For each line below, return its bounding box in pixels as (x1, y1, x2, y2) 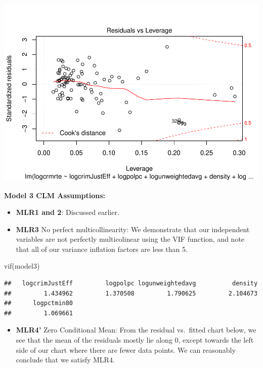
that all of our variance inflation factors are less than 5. (16, 243, 188, 254)
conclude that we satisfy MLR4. (16, 354, 115, 365)
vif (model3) (4, 261, 40, 271)
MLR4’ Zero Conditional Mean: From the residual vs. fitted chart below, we (16, 324, 256, 335)
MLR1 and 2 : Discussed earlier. (16, 207, 119, 217)
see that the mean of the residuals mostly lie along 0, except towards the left (16, 335, 254, 345)
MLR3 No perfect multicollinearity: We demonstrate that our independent (16, 224, 250, 234)
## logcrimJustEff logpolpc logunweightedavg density (4, 280, 258, 287)
